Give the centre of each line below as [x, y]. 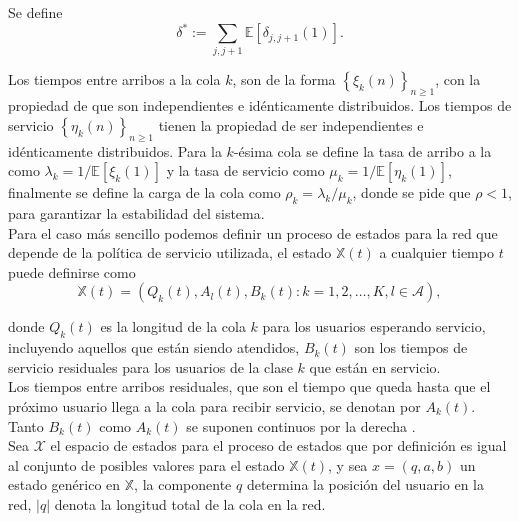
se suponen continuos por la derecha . [301, 425]
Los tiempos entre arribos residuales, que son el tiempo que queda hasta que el [249, 386]
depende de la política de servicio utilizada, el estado [170, 252]
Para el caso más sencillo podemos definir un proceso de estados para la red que [253, 232]
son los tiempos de [411, 347]
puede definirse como [72, 271]
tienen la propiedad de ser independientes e [291, 124]
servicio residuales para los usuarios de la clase [150, 366]
